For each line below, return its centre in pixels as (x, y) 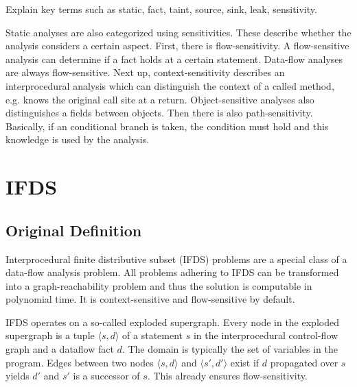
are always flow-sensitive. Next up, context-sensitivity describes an (145, 72)
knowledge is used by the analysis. (78, 139)
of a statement (153, 335)
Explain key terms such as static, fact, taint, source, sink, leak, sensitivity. (161, 9)
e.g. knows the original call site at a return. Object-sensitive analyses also (160, 99)
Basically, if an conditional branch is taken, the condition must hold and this (167, 126)
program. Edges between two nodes (80, 362)
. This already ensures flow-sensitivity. (227, 376)
